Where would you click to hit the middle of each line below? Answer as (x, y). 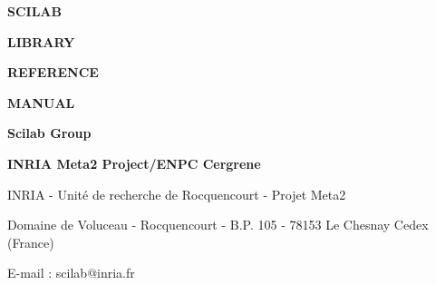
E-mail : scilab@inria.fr (71, 273)
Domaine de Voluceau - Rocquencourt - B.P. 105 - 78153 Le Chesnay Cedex (218, 225)
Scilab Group (49, 133)
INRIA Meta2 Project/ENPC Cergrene (134, 163)
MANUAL (41, 102)
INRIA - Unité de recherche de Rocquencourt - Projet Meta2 (177, 194)
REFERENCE (53, 72)
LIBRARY (41, 41)
